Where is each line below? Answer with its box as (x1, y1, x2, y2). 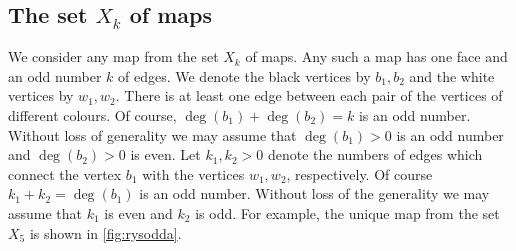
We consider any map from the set (8, 46, 219, 67)
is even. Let (130, 144, 201, 165)
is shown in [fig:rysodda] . (29, 222, 182, 243)
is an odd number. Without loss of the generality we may (139, 183, 490, 204)
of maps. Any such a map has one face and (245, 46, 508, 67)
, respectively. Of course (286, 163, 433, 184)
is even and (104, 202, 173, 223)
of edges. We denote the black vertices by (118, 65, 371, 86)
